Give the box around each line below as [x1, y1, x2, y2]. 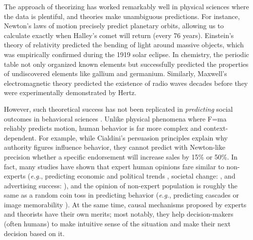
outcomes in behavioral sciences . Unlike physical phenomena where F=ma [4, 113, 227, 123]
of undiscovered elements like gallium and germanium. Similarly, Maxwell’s [4, 68, 227, 79]
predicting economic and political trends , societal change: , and [45, 171, 235, 181]
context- [203, 123, 228, 133]
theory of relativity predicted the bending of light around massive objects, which [4, 40, 244, 50]
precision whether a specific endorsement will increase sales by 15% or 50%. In [4, 151, 238, 161]
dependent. [4, 132, 36, 142]
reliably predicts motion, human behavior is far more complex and [4, 123, 201, 133]
